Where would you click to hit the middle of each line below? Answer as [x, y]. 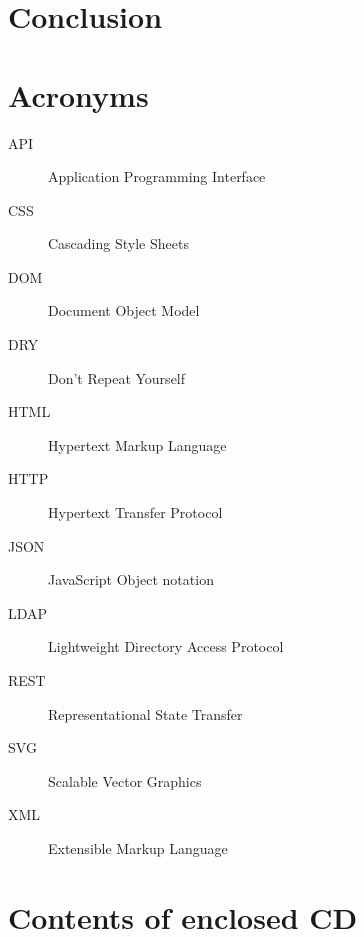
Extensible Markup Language [138, 847]
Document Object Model [124, 310]
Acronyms [78, 94]
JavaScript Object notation [131, 579]
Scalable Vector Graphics [125, 780]
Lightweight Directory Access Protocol [166, 646]
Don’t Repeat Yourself [117, 377]
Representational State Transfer [145, 713]
